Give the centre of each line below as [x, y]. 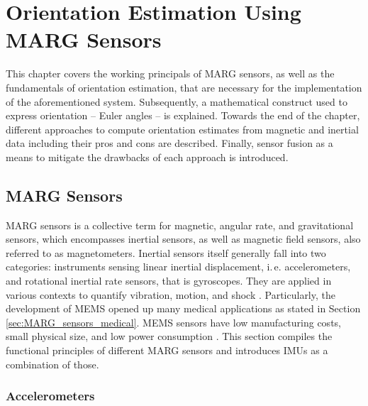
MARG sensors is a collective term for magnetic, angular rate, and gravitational [180, 225]
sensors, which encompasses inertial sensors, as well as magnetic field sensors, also [183, 239]
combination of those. [52, 364]
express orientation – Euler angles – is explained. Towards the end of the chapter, [183, 115]
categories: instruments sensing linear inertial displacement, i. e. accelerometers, [178, 267]
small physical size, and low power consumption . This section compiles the [169, 336]
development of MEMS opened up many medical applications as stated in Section [183, 308]
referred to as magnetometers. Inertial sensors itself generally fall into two [166, 252]
